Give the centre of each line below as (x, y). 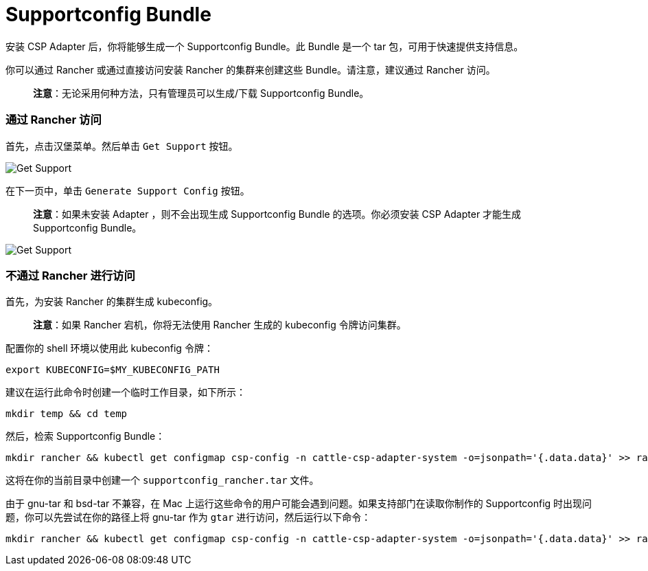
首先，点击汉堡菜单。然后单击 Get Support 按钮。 (122, 146)
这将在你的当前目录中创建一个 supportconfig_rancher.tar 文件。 (162, 480)
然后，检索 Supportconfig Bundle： (85, 436)
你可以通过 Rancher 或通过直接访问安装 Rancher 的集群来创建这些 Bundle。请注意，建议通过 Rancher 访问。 (251, 69)
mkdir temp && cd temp (67, 414)
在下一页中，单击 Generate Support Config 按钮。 (128, 190)
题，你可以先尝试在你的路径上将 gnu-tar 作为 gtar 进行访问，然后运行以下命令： (188, 517)
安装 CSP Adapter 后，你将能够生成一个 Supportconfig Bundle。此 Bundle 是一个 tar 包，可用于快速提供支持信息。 (265, 46)
